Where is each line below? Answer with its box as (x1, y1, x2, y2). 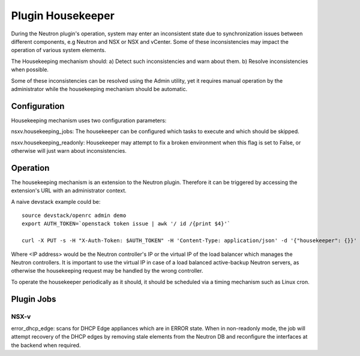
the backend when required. (11, 342, 81, 349)
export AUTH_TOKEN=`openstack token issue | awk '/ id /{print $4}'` (22, 221, 231, 227)
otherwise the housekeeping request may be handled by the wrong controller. (11, 267, 203, 274)
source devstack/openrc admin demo (22, 212, 127, 219)
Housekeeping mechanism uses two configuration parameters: (11, 117, 167, 124)
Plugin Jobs (11, 294, 56, 304)
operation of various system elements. (11, 47, 106, 54)
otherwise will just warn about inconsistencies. (11, 147, 127, 154)
